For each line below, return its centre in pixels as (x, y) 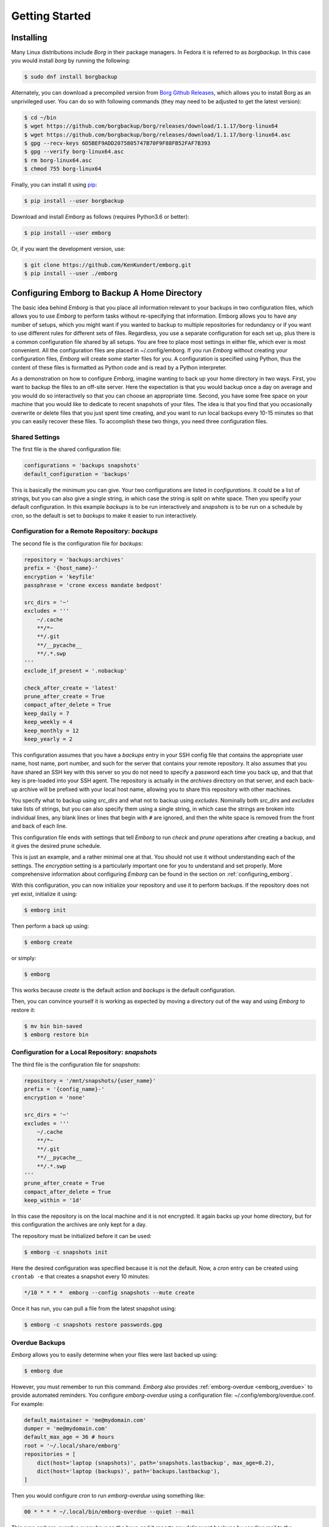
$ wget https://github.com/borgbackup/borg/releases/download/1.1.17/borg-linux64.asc (157, 135)
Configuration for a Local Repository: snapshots (84, 1052)
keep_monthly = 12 (51, 731)
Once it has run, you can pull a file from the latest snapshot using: (94, 1309)
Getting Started (51, 16)
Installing (30, 38)
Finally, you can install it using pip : (54, 185)
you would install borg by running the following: (71, 60)
